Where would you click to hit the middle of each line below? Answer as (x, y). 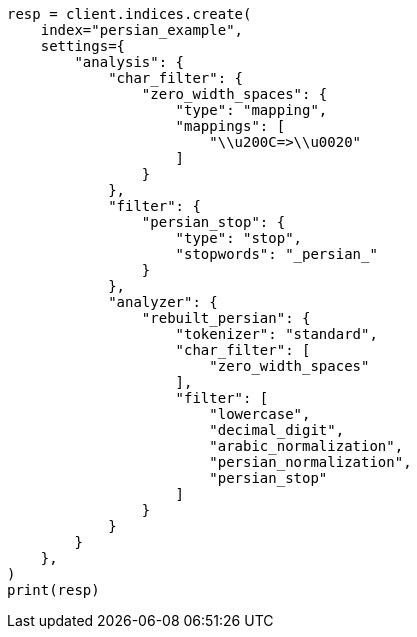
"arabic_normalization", (306, 446)
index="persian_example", (142, 30)
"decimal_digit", (277, 430)
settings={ (83, 46)
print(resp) (53, 590)
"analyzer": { (163, 302)
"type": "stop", (239, 238)
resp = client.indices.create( (129, 14)
